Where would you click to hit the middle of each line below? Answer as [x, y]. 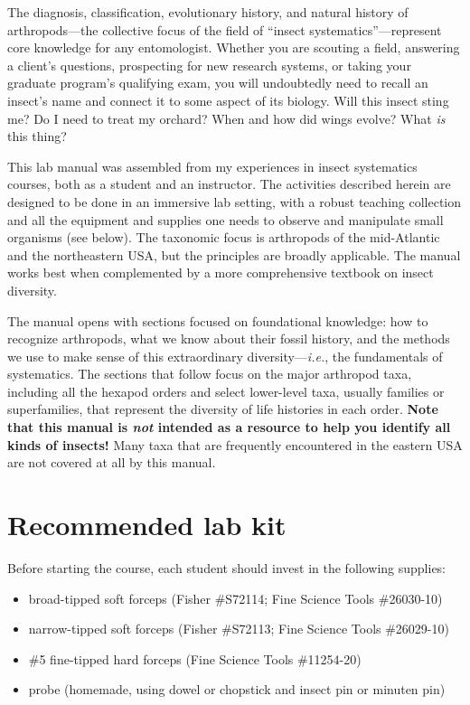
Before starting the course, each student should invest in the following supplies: [227, 567]
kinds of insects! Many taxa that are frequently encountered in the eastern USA [235, 444]
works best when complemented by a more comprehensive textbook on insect [221, 273]
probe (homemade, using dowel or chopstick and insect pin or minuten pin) [237, 689]
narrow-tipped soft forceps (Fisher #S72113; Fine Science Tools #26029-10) [239, 629]
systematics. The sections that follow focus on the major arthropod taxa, [210, 374]
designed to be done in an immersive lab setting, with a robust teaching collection [235, 201]
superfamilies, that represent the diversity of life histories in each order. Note [223, 409]
